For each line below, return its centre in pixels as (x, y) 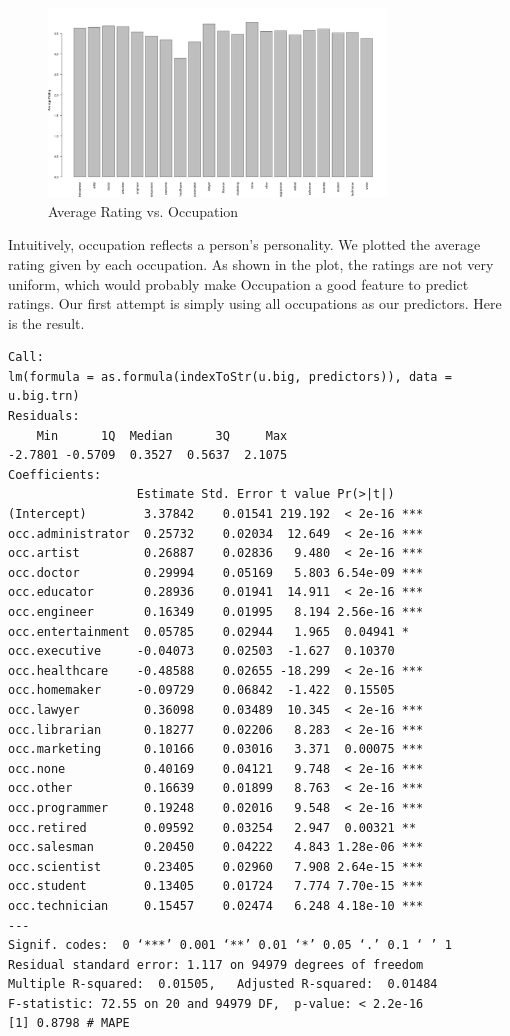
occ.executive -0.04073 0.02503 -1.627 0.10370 (201, 651)
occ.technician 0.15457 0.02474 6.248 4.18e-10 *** (216, 905)
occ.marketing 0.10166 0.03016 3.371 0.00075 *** (216, 749)
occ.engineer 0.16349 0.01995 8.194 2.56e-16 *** (216, 612)
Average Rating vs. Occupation (143, 210)
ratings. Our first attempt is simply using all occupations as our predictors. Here (255, 303)
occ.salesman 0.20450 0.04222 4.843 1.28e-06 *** (216, 847)
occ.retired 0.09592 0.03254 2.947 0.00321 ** (212, 827)
